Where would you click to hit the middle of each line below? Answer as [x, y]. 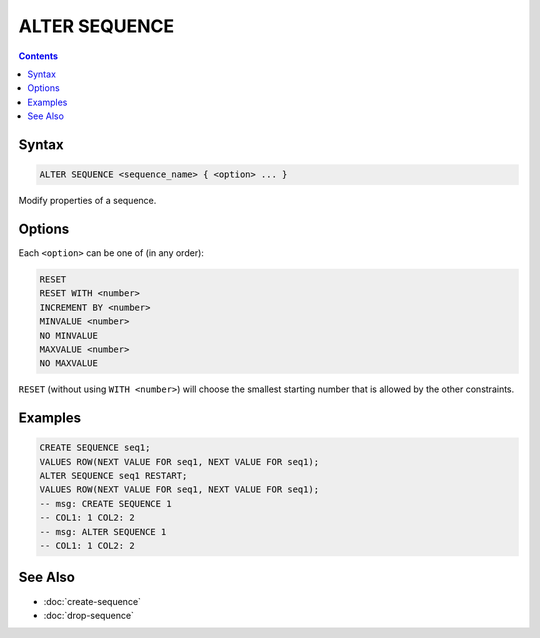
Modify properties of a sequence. [87, 201]
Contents [38, 56]
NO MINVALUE [69, 335]
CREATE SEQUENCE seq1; [95, 448]
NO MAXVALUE [69, 363]
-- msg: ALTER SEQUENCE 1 [103, 531]
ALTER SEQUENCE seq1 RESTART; [113, 476]
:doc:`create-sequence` [92, 601]
